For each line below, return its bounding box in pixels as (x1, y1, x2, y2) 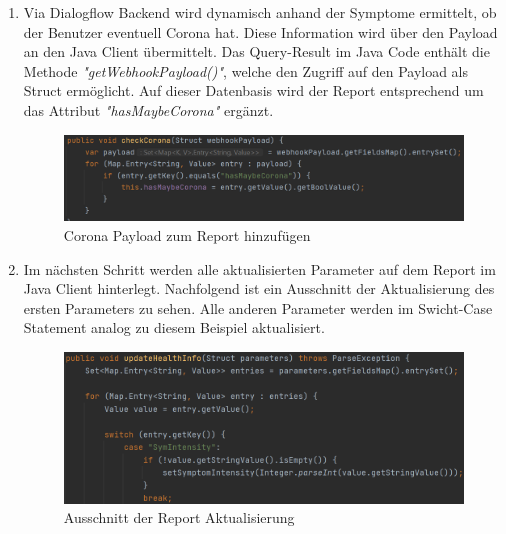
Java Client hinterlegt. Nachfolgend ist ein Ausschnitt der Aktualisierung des (23, 278, 495, 299)
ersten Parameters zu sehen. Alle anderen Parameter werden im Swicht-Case (23, 297, 493, 318)
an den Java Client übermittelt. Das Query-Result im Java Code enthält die (23, 41, 490, 62)
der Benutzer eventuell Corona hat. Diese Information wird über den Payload (23, 21, 498, 42)
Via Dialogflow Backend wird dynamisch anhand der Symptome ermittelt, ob (23, 2, 497, 22)
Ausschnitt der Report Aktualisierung (63, 507, 295, 528)
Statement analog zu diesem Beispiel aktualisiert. (23, 317, 325, 338)
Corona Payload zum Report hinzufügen (63, 224, 311, 245)
